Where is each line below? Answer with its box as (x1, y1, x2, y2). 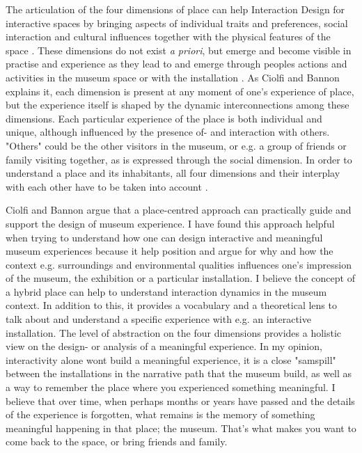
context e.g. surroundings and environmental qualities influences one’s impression (6, 257, 352, 271)
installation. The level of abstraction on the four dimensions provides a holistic (6, 325, 342, 340)
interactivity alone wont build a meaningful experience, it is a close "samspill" (6, 352, 336, 367)
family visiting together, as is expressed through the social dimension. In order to (6, 152, 352, 166)
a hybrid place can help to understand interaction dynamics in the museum (6, 284, 327, 299)
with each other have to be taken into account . (6, 179, 208, 193)
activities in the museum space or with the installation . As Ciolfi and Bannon (6, 70, 340, 84)
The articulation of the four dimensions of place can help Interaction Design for (6, 2, 345, 16)
